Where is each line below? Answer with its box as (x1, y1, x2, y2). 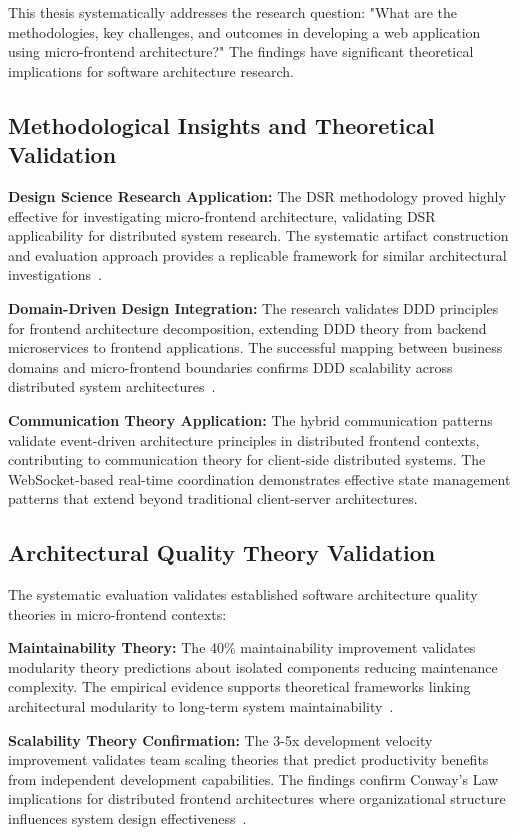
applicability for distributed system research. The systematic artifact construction (8, 225, 509, 246)
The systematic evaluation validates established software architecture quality (8, 584, 478, 605)
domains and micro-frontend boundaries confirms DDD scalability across (8, 356, 453, 377)
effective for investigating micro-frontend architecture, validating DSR (8, 205, 436, 226)
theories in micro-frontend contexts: (8, 603, 227, 624)
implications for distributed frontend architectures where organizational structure (8, 788, 506, 809)
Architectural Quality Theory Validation (8, 537, 436, 568)
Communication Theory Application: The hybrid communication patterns (8, 409, 493, 430)
